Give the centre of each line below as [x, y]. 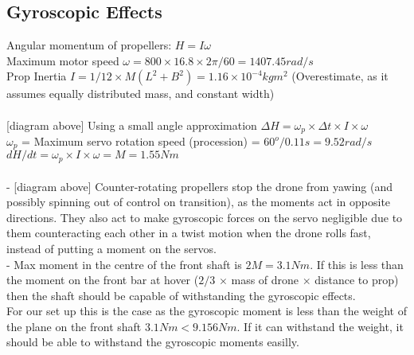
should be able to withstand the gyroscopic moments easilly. [153, 342]
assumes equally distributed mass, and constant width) [141, 94]
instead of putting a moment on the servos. [111, 248]
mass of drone [265, 280]
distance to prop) [357, 280]
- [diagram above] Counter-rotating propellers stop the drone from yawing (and [200, 186]
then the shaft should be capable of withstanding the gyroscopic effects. [181, 295]
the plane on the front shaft [74, 326]
